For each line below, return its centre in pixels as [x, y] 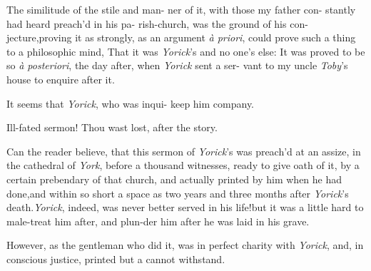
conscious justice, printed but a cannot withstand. [116, 259]
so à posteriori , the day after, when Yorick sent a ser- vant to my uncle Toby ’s [177, 65]
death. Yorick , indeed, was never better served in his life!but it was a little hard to [185, 207]
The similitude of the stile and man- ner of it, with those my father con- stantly [181, 9]
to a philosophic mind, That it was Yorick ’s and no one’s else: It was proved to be [186, 51]
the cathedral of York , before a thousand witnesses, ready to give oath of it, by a [183, 165]
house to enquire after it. [61, 79]
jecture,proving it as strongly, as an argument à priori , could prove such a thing [181, 37]
